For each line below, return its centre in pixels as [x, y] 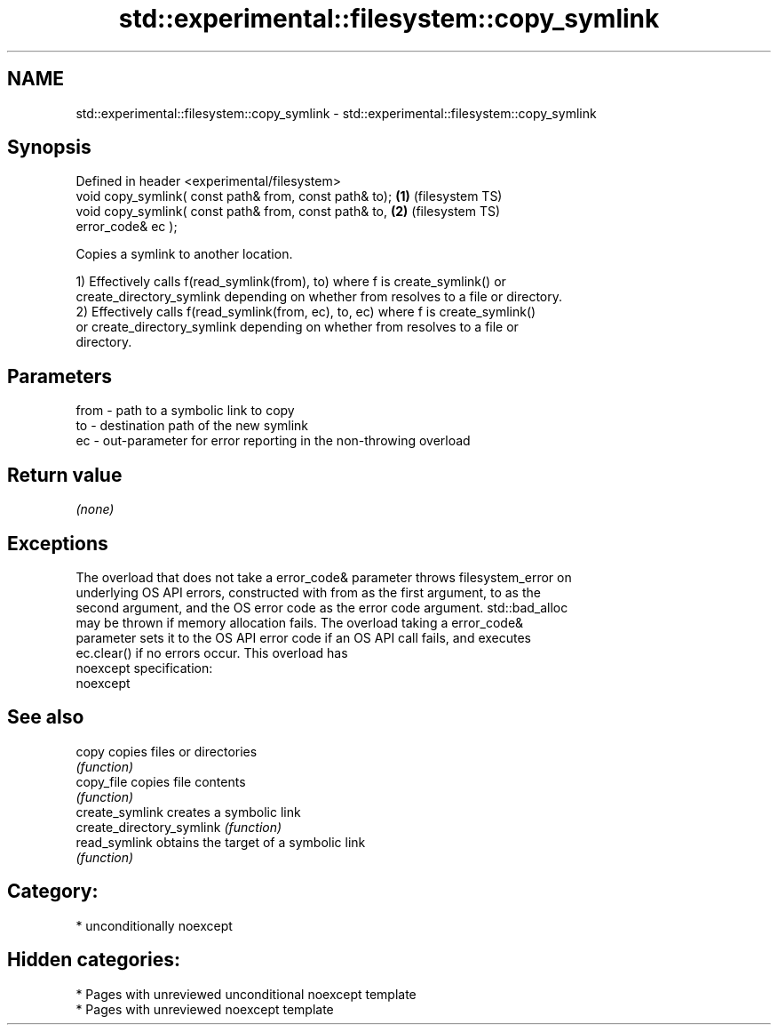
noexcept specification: [144, 668]
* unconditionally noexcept [154, 925]
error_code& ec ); [127, 227]
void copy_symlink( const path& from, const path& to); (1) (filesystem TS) [289, 196]
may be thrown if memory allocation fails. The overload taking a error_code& [300, 622]
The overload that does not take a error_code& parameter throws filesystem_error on [324, 577]
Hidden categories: [94, 960]
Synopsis [49, 148]
